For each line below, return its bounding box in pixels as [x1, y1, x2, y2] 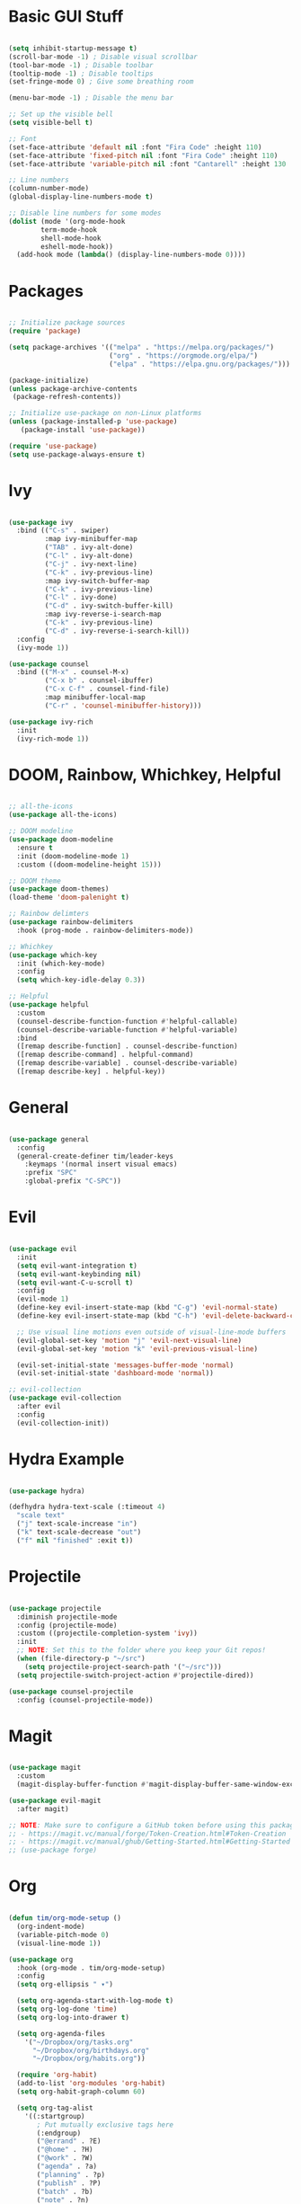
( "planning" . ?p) [36, 2170, 105, 2179]
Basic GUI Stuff [8, 6, 124, 27]
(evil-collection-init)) [16, 1418, 110, 1427]
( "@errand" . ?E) [36, 2137, 102, 2146]
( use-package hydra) [8, 1486, 86, 1496]
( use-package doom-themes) [8, 884, 110, 893]
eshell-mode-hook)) [40, 242, 114, 251]
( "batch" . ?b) [36, 2187, 93, 2196]
